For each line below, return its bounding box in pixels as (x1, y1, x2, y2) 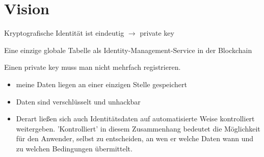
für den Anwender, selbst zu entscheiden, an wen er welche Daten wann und (16, 133, 254, 144)
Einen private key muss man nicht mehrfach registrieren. (4, 62, 181, 72)
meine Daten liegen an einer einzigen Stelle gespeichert (16, 78, 187, 89)
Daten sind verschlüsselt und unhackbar (16, 96, 141, 107)
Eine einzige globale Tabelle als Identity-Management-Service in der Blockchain (4, 44, 252, 55)
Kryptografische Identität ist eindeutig (4, 28, 124, 38)
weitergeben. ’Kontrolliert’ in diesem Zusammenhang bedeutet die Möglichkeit (16, 123, 260, 134)
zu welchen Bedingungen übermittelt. (16, 143, 133, 153)
